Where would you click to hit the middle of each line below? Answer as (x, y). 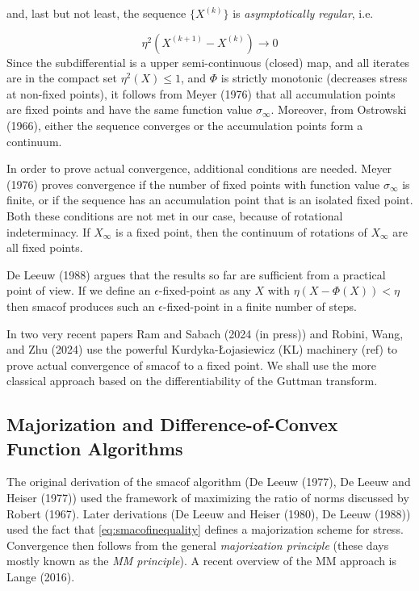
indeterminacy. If (48, 231)
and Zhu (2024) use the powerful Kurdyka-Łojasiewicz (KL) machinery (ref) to (202, 349)
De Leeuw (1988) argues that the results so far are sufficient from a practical (196, 274)
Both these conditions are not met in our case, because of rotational (175, 215)
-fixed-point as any (205, 290)
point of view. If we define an (79, 290)
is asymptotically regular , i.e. (303, 13)
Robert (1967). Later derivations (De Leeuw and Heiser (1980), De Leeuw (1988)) (209, 513)
